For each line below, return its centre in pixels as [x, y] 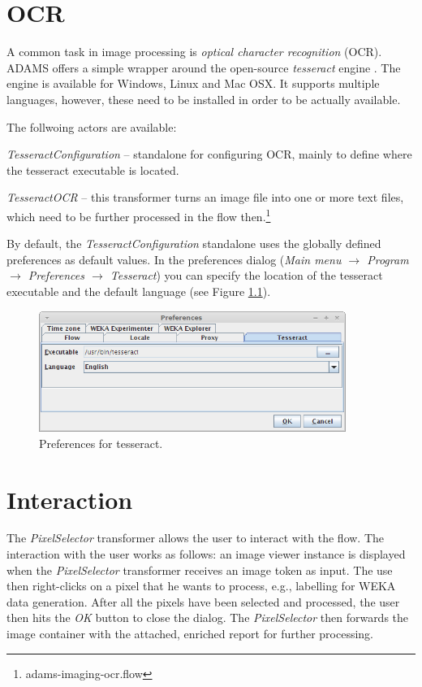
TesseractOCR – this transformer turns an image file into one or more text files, [205, 197]
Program [388, 259]
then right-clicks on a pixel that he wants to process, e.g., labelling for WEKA [201, 586]
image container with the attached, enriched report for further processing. [190, 634]
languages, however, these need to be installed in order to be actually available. [204, 99]
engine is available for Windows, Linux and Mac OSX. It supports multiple [193, 83]
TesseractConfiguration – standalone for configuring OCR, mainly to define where [209, 154]
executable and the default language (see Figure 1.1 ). [139, 291]
